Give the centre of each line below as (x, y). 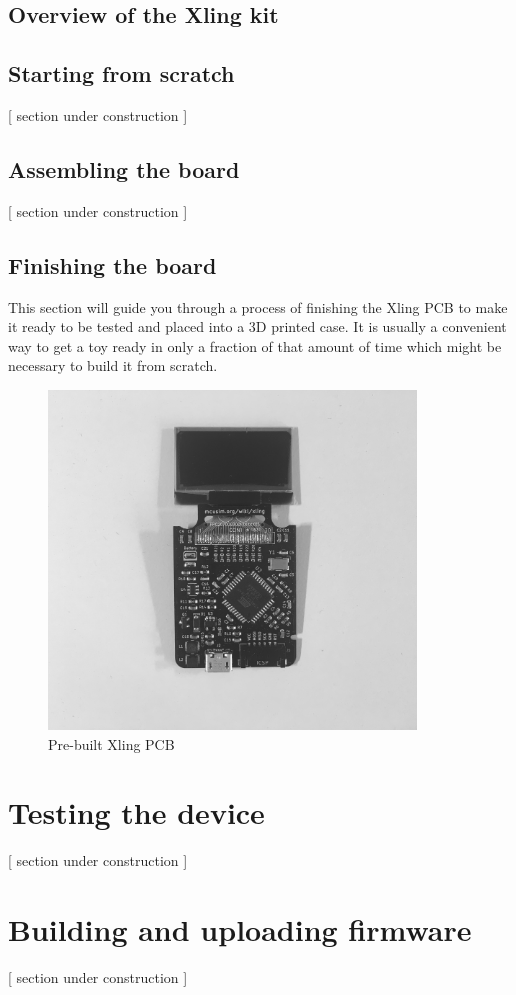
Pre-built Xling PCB (111, 743)
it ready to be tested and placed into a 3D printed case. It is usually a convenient (257, 326)
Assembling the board (124, 168)
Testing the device (136, 812)
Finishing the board (112, 264)
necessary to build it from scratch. (113, 365)
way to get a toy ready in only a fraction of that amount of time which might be (255, 345)
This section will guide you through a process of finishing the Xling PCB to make (258, 306)
